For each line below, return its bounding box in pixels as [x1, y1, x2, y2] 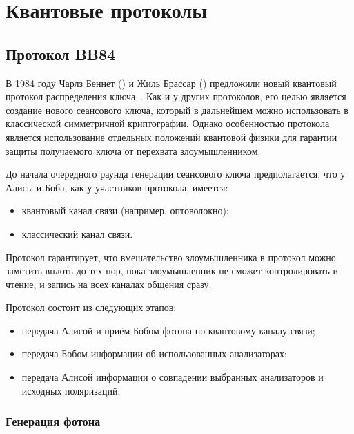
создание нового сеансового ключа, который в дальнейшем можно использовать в [6, 102, 348, 117]
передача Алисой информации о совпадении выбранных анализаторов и [21, 370, 324, 384]
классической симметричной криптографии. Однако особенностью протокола [6, 116, 330, 131]
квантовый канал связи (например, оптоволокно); [21, 203, 229, 218]
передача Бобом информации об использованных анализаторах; [21, 346, 287, 361]
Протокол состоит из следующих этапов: [6, 300, 177, 314]
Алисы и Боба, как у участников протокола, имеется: [6, 180, 228, 194]
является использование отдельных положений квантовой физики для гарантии [6, 129, 337, 144]
